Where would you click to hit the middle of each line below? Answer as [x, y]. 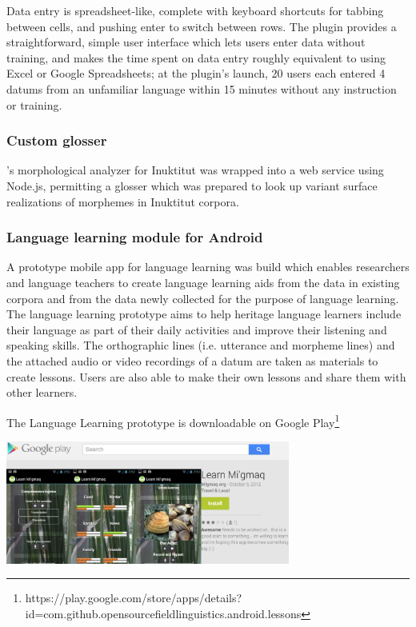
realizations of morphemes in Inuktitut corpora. [123, 201]
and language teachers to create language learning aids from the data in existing [203, 282]
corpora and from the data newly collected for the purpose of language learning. [203, 298]
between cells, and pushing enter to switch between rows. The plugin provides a [202, 26]
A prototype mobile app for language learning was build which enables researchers [208, 267]
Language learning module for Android [135, 237]
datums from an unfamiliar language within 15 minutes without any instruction [202, 88]
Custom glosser [57, 140]
